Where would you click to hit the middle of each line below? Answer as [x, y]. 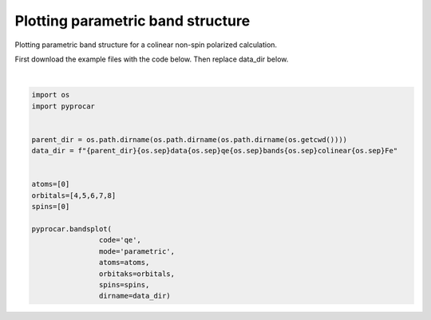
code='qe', [120, 240]
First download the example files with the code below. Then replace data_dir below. [152, 59]
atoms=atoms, [124, 263]
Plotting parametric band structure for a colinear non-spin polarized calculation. [146, 45]
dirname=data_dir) [134, 296]
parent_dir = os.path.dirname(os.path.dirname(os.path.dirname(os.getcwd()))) [189, 139]
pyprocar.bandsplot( [71, 229]
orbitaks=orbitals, [137, 274]
